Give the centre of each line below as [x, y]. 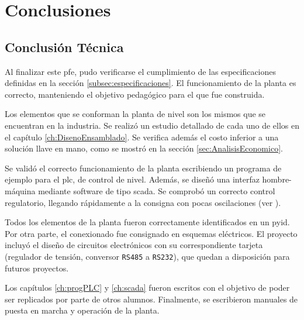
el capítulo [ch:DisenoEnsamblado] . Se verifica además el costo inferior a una [142, 137]
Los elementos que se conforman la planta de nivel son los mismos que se [135, 114]
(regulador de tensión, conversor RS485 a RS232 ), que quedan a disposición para [147, 256]
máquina [20, 190]
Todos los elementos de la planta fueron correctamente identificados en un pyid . [147, 222]
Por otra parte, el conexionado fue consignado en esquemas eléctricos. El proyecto [151, 233]
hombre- [277, 179]
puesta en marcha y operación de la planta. [82, 310]
